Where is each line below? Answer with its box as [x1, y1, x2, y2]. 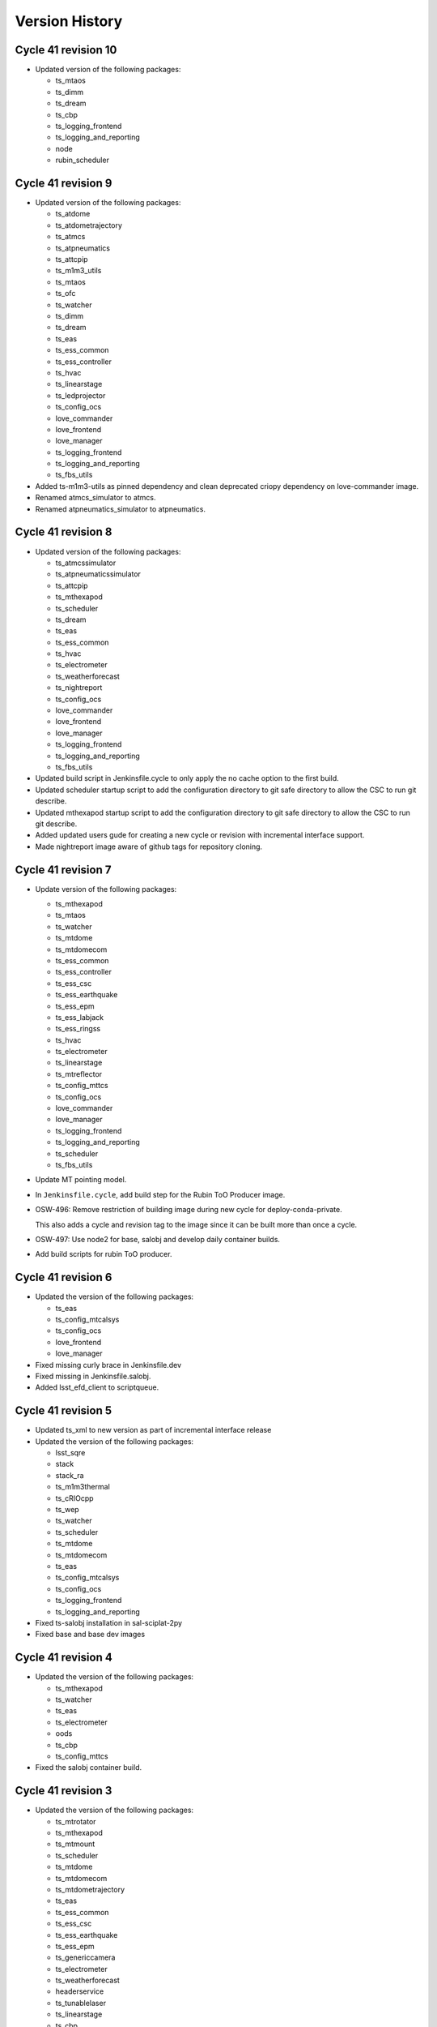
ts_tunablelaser [55, 1998, 107, 2008]
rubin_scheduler [55, 155, 109, 165]
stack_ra [55, 1470, 84, 1480]
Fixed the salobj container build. [35, 1763, 142, 1772]
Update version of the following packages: [35, 884, 177, 894]
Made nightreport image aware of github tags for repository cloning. [35, 842, 263, 851]
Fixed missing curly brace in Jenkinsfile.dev [35, 1360, 182, 1369]
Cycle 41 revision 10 [15, 43, 117, 57]
